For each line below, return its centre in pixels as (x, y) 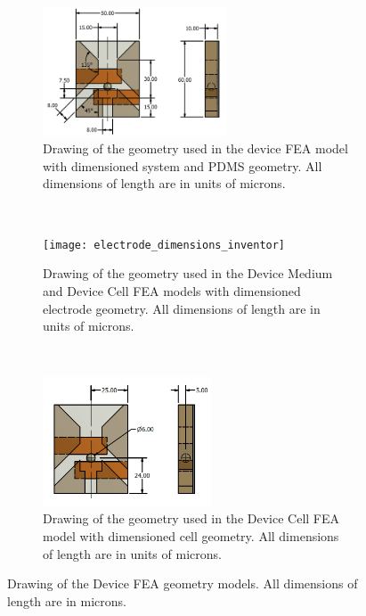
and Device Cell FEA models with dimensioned (172, 290)
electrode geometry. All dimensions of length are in (182, 308)
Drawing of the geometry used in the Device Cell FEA (191, 518)
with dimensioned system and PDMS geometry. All (183, 165)
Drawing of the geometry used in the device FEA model (195, 148)
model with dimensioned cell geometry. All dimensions (191, 536)
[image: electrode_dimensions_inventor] (164, 245)
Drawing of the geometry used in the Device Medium (188, 273)
